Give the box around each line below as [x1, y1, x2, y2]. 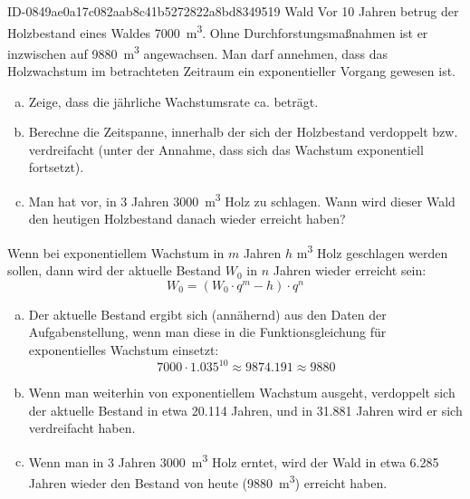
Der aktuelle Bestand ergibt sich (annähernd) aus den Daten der [28, 304, 387, 323]
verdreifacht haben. [28, 418, 136, 437]
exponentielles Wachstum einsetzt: [28, 340, 219, 359]
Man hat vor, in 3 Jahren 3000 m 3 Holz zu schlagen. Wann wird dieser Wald [28, 189, 456, 210]
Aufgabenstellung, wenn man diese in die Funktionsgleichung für [28, 322, 387, 341]
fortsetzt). [28, 158, 84, 177]
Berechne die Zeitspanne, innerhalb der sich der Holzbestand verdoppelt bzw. [28, 122, 458, 141]
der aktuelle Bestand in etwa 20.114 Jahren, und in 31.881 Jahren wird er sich [28, 400, 463, 419]
